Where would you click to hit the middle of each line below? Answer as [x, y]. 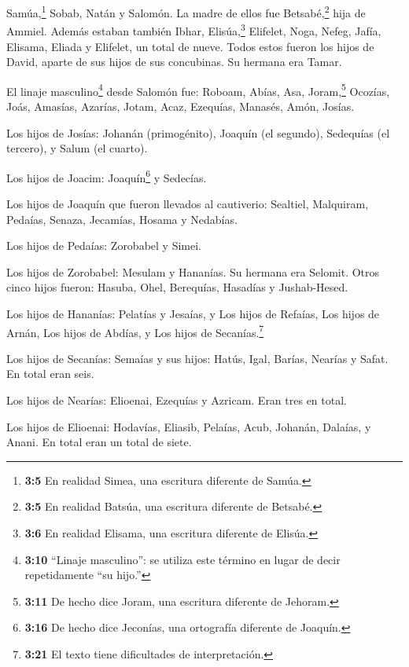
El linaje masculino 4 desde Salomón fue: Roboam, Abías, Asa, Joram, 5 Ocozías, [198, 90]
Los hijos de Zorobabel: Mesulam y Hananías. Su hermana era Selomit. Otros [193, 271]
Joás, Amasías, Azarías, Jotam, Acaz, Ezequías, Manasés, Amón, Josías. [181, 106]
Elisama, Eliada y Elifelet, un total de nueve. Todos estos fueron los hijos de [190, 46]
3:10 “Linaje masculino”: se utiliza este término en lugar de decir [182, 559]
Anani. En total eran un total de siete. [99, 442]
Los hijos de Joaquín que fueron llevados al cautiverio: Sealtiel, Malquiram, [188, 203]
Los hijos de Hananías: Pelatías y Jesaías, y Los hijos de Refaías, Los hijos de [193, 313]
